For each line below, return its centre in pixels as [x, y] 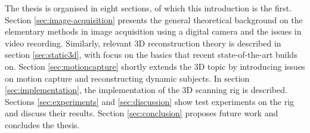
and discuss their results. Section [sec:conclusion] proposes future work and [142, 113]
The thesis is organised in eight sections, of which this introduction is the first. [148, 8]
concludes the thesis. [42, 124]
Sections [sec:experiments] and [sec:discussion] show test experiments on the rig [150, 101]
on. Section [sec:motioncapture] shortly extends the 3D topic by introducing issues [155, 66]
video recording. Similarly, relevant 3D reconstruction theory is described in [143, 43]
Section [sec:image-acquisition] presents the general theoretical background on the [154, 19]
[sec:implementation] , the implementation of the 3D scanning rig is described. [146, 90]
